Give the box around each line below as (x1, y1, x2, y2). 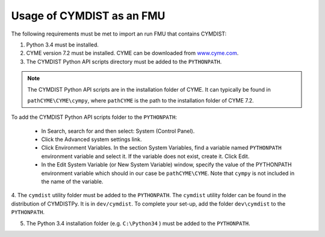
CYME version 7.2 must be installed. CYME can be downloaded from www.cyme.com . (26, 49, 239, 57)
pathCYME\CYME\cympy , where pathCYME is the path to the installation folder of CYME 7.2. (27, 96, 254, 104)
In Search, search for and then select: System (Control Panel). (41, 127, 195, 134)
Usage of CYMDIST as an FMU (11, 9, 166, 22)
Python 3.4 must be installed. (26, 41, 99, 48)
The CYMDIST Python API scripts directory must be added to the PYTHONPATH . (26, 58, 222, 65)
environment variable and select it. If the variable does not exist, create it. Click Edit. (41, 153, 250, 160)
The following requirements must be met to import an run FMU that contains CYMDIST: (11, 30, 227, 37)
